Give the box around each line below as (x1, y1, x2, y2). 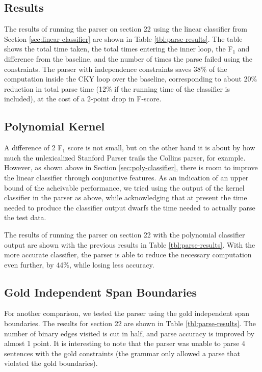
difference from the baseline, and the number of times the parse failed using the (4, 53, 252, 64)
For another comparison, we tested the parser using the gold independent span (4, 308, 250, 318)
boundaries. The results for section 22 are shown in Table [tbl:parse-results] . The (4, 318, 256, 329)
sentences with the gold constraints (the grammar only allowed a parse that (4, 348, 240, 358)
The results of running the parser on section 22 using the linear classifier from (4, 23, 247, 34)
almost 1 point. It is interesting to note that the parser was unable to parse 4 (4, 338, 246, 349)
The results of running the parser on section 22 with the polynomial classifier (4, 229, 245, 240)
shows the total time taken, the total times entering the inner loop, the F (4, 43, 233, 54)
